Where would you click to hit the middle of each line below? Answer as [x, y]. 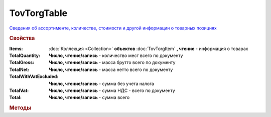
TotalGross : [22, 62]
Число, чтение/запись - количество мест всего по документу [116, 55]
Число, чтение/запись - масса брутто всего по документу [112, 62]
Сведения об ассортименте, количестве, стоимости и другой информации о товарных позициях [113, 28]
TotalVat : [19, 90]
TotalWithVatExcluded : [34, 76]
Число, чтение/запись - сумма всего [89, 97]
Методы [20, 108]
